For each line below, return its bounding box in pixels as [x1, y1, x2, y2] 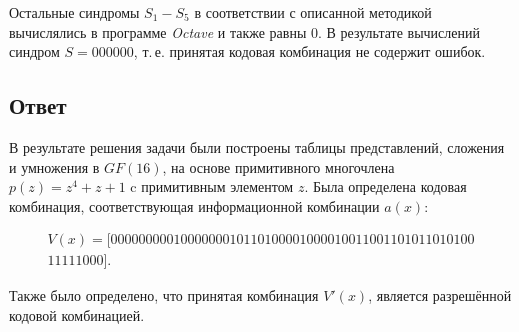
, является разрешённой [368, 285, 512, 306]
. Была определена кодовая [304, 176, 467, 197]
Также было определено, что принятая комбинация [9, 285, 319, 306]
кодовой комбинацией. [9, 305, 145, 326]
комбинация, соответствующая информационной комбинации [9, 195, 380, 216]
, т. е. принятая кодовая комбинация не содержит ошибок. [133, 41, 486, 62]
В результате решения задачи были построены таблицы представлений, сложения [9, 136, 505, 157]
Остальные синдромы [9, 2, 140, 22]
